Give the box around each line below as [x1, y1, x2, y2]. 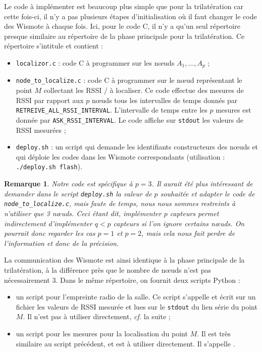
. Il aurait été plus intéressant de [151, 178, 253, 189]
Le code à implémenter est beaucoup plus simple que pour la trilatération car [4, 1, 243, 11]
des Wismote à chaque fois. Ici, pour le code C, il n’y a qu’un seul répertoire [4, 21, 240, 31]
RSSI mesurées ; [16, 124, 66, 135]
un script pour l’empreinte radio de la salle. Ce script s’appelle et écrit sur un [16, 291, 256, 302]
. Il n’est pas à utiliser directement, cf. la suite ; [23, 311, 171, 322]
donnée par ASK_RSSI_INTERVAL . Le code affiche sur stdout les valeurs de [16, 114, 244, 125]
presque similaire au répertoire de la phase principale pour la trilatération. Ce [4, 30, 245, 41]
